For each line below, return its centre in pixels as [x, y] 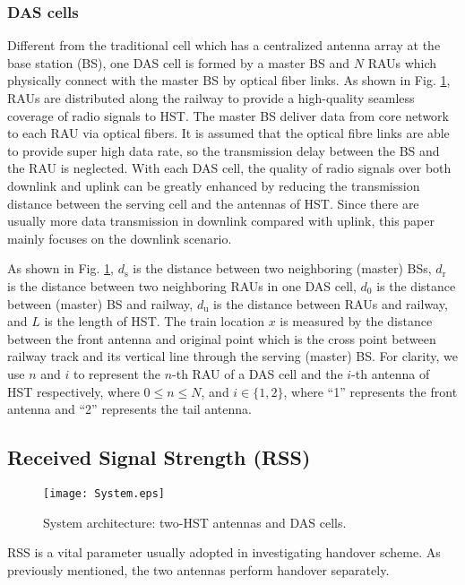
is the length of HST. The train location [154, 321]
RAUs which [402, 62]
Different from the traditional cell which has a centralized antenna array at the [224, 45]
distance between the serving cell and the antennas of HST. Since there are [213, 203]
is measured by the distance [356, 321]
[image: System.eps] [104, 493]
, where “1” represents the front [370, 391]
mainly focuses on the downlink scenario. [120, 238]
